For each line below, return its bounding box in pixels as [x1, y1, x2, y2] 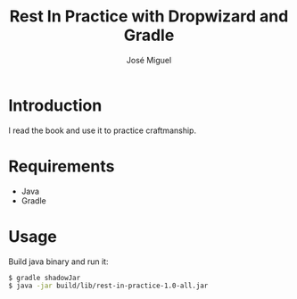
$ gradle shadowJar [8, 273, 81, 282]
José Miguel [126, 54, 172, 65]
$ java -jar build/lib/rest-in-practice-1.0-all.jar [8, 281, 209, 291]
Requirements [8, 156, 115, 176]
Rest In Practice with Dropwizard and [9, 6, 289, 27]
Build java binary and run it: [8, 256, 109, 267]
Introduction [8, 96, 103, 115]
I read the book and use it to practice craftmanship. [8, 125, 197, 136]
